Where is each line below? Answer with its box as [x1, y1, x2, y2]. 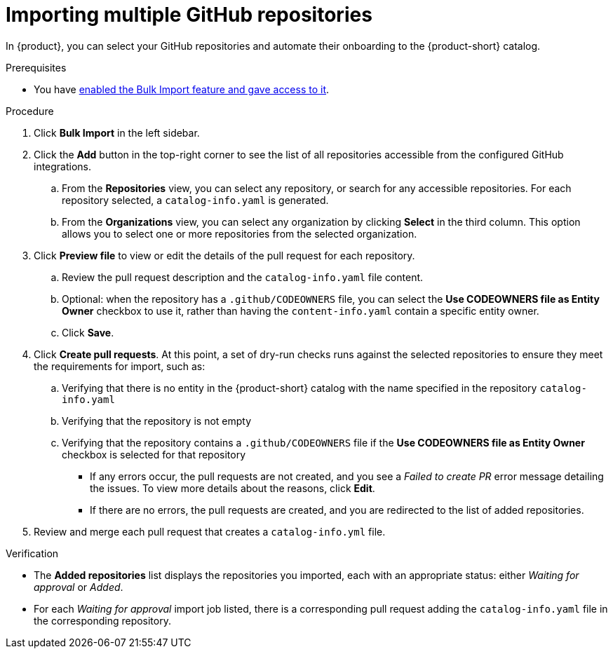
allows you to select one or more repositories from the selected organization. [62, 227, 417, 240]
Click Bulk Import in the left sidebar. [34, 126, 200, 139]
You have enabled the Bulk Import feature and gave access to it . [34, 83, 330, 95]
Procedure [6, 104, 54, 117]
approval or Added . [34, 580, 123, 593]
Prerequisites [6, 61, 67, 74]
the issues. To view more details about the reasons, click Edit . [90, 482, 375, 494]
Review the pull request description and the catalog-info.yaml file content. [62, 271, 424, 283]
